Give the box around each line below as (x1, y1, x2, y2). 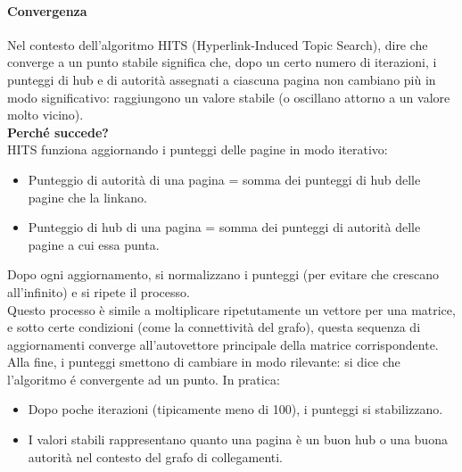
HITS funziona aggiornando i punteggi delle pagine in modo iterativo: (7, 140, 388, 159)
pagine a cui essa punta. (28, 235, 160, 253)
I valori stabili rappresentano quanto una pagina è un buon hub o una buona (28, 430, 448, 449)
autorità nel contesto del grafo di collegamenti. (28, 447, 284, 466)
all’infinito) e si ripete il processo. (7, 282, 190, 301)
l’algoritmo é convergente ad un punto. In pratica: (7, 369, 280, 388)
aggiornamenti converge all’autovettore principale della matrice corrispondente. (7, 335, 439, 353)
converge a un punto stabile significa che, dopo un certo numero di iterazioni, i (7, 53, 437, 71)
